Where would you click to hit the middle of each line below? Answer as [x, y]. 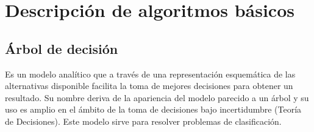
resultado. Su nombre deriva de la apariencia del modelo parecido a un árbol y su [157, 97]
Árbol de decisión [62, 48]
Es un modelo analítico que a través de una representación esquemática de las [150, 74]
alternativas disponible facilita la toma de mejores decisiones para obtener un [149, 86]
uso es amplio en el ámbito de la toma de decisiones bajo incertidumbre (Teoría [153, 109]
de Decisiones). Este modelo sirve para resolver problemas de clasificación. [143, 121]
